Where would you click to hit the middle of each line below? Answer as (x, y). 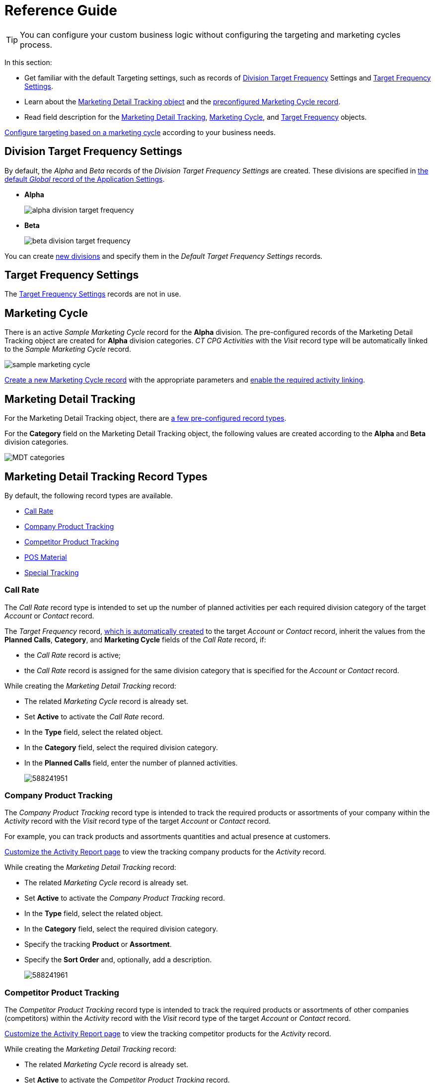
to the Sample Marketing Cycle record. (68, 349)
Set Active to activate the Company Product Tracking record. (125, 898)
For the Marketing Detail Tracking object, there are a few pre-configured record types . (145, 418)
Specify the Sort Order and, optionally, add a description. (118, 960)
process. (36, 44)
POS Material (46, 557)
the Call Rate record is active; (73, 655)
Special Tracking (52, 572)
